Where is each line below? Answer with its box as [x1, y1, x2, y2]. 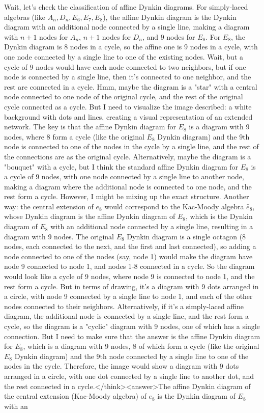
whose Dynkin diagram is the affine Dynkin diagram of [4, 211, 175, 222]
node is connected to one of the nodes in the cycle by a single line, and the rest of [4, 141, 259, 152]
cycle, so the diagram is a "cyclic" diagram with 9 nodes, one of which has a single [4, 321, 260, 331]
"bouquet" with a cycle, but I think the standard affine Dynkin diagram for [4, 161, 239, 172]
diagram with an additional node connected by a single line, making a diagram [4, 21, 250, 32]
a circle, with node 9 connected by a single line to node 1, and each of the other [4, 291, 253, 301]
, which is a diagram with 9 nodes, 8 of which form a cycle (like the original [23, 341, 259, 351]
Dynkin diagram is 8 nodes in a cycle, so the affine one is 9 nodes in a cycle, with [4, 41, 258, 52]
